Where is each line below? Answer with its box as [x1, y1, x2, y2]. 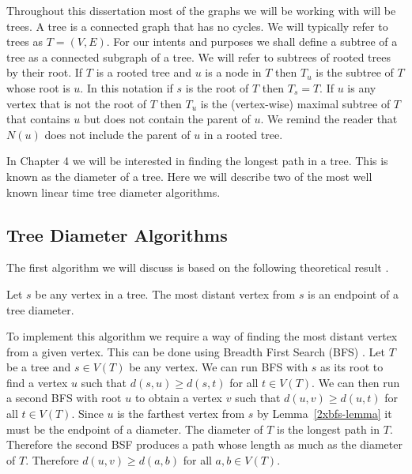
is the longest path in [276, 420, 380, 437]
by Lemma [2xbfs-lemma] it [257, 405, 392, 422]
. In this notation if [80, 79, 173, 96]
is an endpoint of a [308, 285, 399, 302]
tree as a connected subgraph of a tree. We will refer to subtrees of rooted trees [6, 48, 391, 65]
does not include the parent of [44, 126, 191, 142]
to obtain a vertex [134, 389, 223, 406]
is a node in [205, 64, 262, 81]
